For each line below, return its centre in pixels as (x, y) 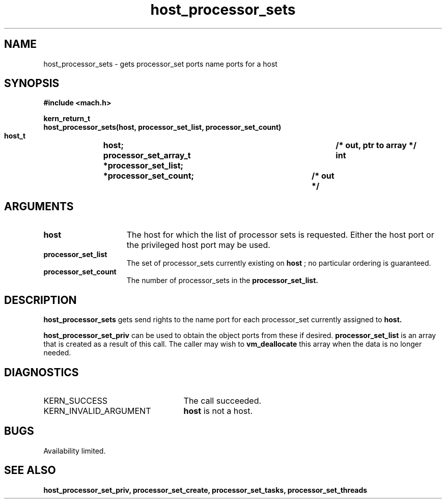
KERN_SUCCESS (76, 400)
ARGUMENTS (39, 206)
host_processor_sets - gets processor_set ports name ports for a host (160, 64)
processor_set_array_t (147, 156)
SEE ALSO (30, 470)
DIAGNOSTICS (41, 372)
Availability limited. (75, 451)
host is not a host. (218, 411)
